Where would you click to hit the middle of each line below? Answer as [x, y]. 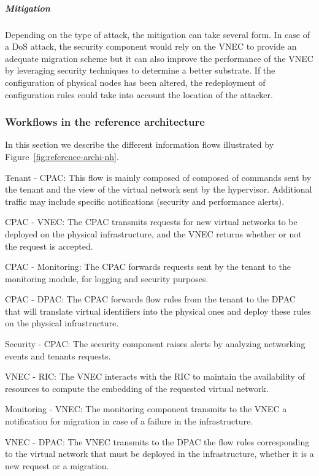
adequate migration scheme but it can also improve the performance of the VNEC [159, 58]
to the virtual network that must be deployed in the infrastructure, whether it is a [159, 454]
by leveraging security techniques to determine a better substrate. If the [140, 70]
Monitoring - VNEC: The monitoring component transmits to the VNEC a [146, 409]
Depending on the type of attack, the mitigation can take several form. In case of [158, 34]
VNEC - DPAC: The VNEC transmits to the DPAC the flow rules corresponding [157, 441]
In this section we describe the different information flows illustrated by [140, 144]
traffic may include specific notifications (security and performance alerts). [145, 201]
